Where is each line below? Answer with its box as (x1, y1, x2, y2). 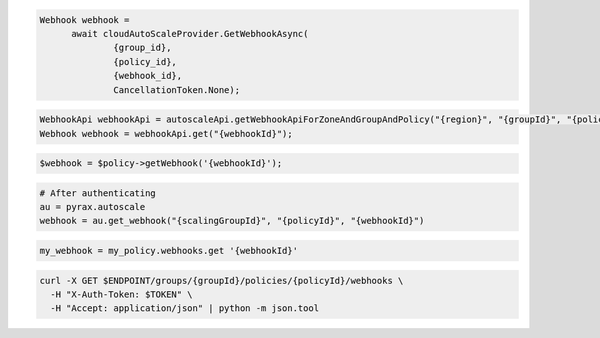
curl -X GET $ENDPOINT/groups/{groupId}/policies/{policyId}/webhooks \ (39, 275, 404, 286)
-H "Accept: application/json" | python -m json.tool (50, 303, 320, 314)
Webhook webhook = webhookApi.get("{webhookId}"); (39, 128, 294, 139)
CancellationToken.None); (113, 84, 240, 95)
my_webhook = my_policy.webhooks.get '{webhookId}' (39, 245, 299, 257)
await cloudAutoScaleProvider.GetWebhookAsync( (71, 28, 309, 39)
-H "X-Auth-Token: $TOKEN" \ (50, 289, 194, 300)
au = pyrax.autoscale (39, 201, 146, 213)
